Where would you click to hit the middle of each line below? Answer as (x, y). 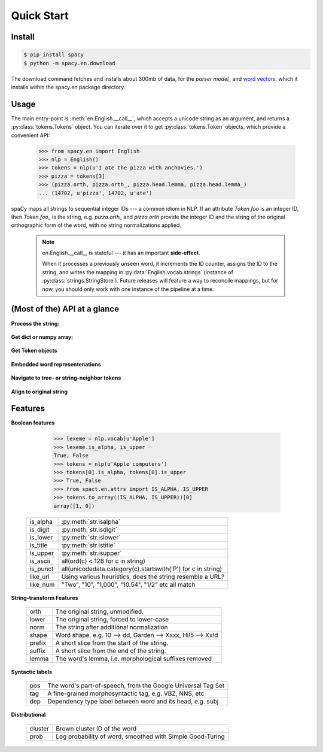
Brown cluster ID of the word (96, 729)
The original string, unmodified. (100, 611)
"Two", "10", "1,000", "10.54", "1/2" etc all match (128, 584)
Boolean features (33, 423)
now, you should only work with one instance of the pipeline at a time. (128, 289)
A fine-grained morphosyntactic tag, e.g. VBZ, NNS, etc (126, 693)
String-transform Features (45, 598)
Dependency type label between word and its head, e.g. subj (133, 702)
